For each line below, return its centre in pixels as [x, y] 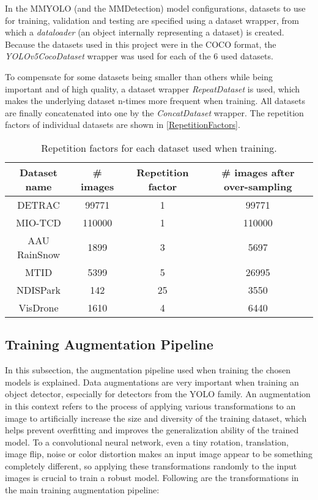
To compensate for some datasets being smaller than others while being [139, 76]
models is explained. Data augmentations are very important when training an [152, 382]
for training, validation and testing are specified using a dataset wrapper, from [152, 20]
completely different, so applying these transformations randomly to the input [151, 465]
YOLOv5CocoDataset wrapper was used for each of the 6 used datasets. [139, 56]
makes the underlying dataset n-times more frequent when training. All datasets [155, 101]
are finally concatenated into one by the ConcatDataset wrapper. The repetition [154, 112]
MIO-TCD [39, 222]
